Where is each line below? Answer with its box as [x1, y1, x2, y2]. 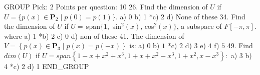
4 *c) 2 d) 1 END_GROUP [4, 61, 89, 71]
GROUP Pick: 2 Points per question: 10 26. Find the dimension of [4, 1, 208, 11]
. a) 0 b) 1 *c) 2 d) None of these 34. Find [115, 11, 245, 21]
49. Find [227, 40, 253, 51]
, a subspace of [176, 21, 222, 31]
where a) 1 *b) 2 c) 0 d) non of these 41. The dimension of [4, 30, 184, 41]
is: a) [129, 40, 145, 51]
